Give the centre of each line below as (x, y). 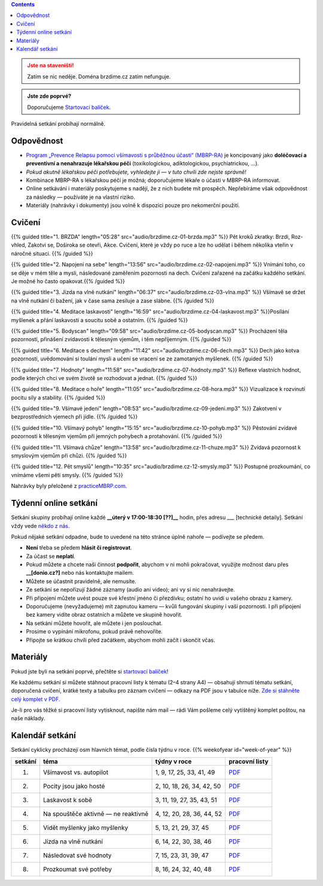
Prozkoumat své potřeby (77, 869)
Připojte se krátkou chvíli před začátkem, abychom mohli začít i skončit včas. (121, 640)
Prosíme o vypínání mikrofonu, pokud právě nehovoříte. (94, 632)
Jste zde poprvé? (49, 96)
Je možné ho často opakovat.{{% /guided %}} (68, 281)
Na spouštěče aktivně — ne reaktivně (96, 814)
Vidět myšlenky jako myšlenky (86, 827)
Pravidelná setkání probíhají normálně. (58, 123)
